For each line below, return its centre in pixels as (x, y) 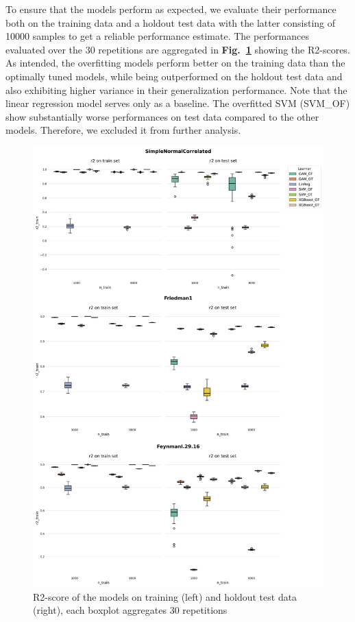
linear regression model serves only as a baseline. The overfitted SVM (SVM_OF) (178, 103)
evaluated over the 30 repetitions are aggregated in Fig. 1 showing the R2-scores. (178, 49)
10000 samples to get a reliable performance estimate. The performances (158, 36)
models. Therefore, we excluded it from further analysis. (123, 130)
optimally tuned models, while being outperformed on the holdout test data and (174, 76)
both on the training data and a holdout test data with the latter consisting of (171, 22)
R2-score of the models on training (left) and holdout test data (165, 596)
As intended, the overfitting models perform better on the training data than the (175, 63)
